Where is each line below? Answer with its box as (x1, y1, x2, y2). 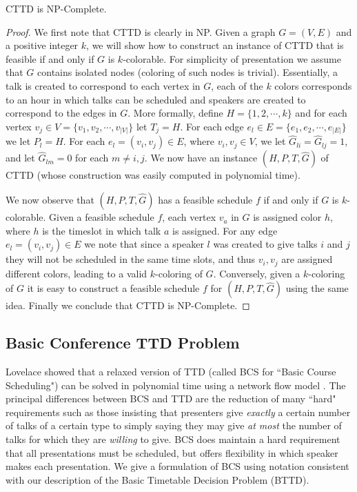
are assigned (281, 252, 333, 266)
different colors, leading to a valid (6, 266, 147, 280)
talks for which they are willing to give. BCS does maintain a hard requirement (6, 432, 340, 446)
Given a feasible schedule (49, 210, 154, 224)
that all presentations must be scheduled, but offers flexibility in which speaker (6, 445, 338, 460)
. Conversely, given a (213, 266, 300, 280)
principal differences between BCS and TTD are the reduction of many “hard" (6, 391, 336, 406)
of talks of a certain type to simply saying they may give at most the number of (6, 418, 342, 433)
